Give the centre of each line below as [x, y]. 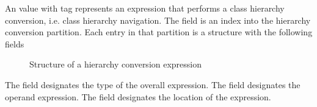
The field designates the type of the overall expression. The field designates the [153, 84]
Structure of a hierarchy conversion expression [116, 64]
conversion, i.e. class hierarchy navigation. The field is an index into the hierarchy [158, 20]
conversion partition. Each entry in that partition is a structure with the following [159, 32]
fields [15, 43]
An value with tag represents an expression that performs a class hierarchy [145, 8]
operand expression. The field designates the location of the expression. [138, 96]
